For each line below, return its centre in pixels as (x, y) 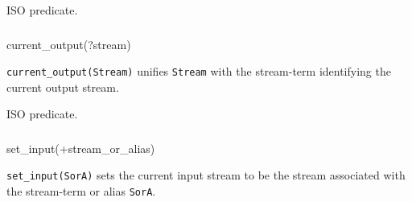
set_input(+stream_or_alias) (81, 148)
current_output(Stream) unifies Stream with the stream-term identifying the (199, 71)
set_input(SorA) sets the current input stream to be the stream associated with (206, 175)
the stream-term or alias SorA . (81, 191)
